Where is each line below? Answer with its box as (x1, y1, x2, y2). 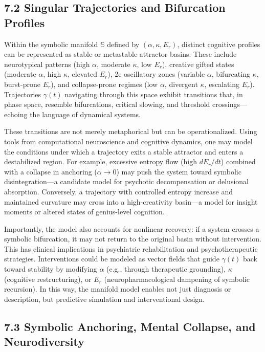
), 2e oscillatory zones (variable (107, 69, 205, 79)
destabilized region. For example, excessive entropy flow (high (4, 156, 197, 167)
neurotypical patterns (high (4, 58, 90, 69)
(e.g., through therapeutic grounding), (106, 263, 226, 274)
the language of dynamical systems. (30, 108, 141, 119)
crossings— (212, 99, 247, 109)
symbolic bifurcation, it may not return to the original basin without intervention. (4, 233, 261, 244)
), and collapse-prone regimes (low (51, 78, 158, 89)
